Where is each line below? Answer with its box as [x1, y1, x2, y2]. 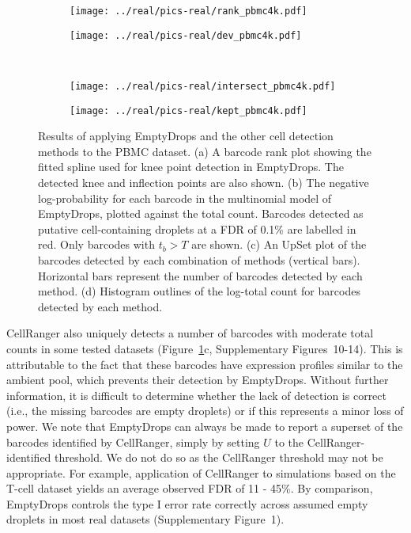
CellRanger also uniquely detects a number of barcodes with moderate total [6, 325, 374, 341]
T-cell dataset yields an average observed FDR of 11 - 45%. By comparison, [6, 480, 373, 497]
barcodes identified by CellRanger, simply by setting [6, 433, 260, 450]
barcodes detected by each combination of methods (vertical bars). [38, 251, 360, 268]
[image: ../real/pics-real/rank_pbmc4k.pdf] [70, 6, 307, 17]
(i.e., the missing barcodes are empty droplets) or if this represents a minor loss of [6, 402, 404, 419]
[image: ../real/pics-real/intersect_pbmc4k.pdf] [70, 80, 336, 92]
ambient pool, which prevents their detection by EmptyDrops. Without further [6, 371, 389, 388]
